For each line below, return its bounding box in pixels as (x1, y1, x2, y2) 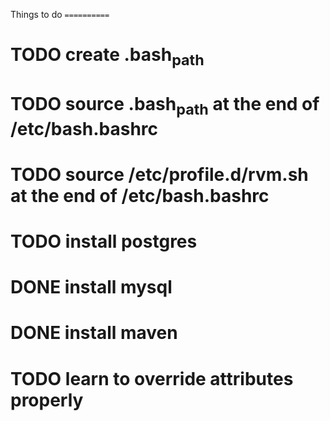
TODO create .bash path (10, 44, 205, 69)
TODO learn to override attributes (10, 367, 294, 390)
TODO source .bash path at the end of (10, 92, 320, 119)
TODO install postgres (10, 230, 198, 253)
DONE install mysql (10, 276, 173, 299)
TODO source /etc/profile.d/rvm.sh (10, 163, 309, 186)
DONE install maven (10, 322, 178, 344)
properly (10, 389, 84, 411)
